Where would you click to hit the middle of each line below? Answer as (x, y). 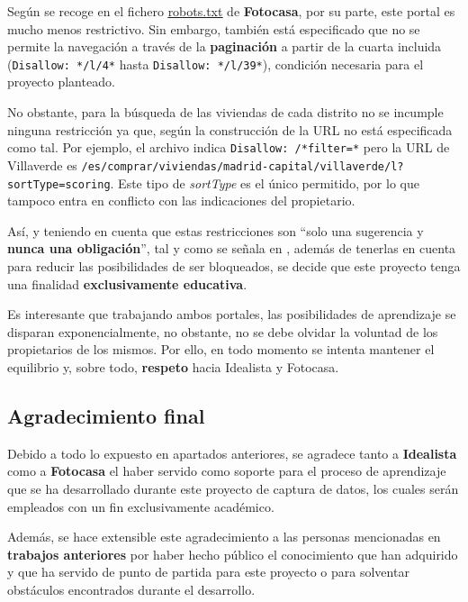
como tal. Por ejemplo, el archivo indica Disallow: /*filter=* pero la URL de (229, 147)
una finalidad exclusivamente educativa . (127, 283)
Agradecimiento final (106, 415)
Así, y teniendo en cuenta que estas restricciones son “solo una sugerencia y (216, 230)
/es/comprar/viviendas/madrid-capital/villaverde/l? (243, 166)
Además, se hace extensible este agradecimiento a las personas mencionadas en (224, 537)
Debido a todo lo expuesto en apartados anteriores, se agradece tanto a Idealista (232, 453)
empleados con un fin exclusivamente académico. (141, 506)
